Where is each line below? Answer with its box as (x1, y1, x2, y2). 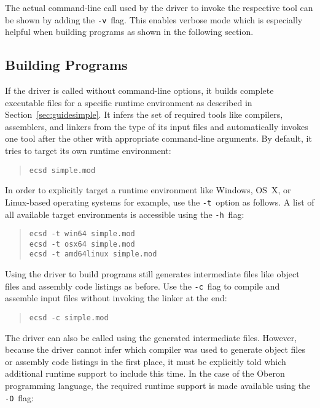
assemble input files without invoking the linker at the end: (5, 291, 227, 304)
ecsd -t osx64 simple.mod (29, 239, 135, 248)
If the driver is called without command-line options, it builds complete (5, 84, 274, 97)
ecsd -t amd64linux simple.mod (29, 250, 157, 259)
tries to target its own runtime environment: (5, 144, 171, 157)
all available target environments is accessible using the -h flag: (5, 207, 244, 220)
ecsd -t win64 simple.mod (29, 229, 135, 239)
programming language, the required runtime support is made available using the (5, 379, 311, 392)
